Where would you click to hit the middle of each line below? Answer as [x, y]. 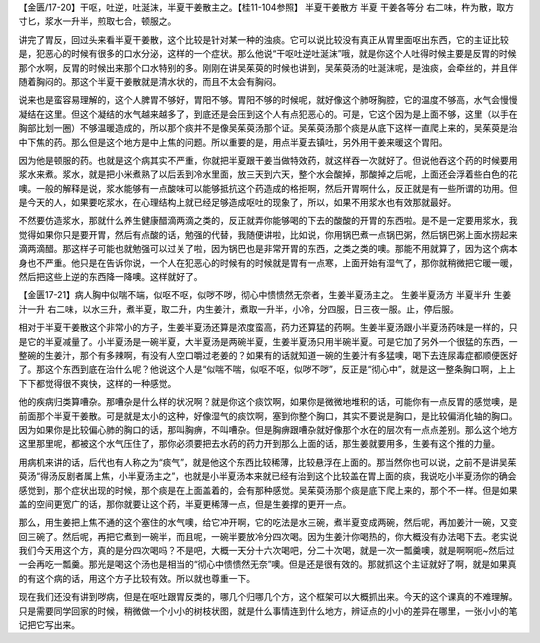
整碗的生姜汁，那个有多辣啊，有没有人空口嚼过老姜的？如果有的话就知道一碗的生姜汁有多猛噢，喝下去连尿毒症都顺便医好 [268, 355]
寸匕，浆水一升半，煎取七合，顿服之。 [97, 21]
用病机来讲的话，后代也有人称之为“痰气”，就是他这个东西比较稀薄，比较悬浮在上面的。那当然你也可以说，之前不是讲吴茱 [267, 462]
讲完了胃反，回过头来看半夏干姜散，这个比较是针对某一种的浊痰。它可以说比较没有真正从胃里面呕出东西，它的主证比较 [263, 39]
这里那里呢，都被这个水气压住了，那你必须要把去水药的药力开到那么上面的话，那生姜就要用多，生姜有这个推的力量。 [259, 444]
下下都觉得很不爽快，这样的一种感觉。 [97, 383]
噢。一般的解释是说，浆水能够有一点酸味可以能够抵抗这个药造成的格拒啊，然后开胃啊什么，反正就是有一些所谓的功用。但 [268, 188]
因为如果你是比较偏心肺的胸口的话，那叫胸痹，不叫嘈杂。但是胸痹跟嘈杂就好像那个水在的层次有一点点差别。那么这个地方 [268, 429]
